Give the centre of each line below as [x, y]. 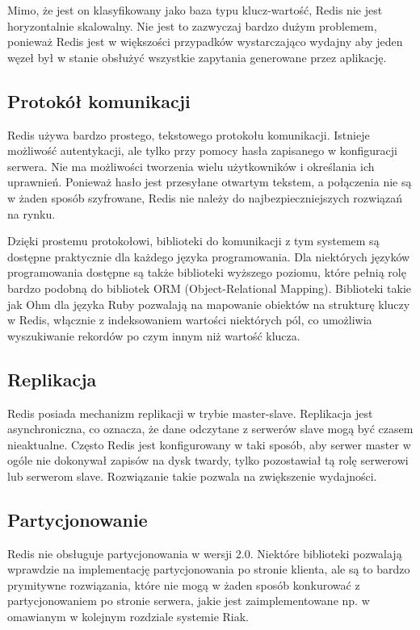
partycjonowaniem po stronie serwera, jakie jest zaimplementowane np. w [189, 601]
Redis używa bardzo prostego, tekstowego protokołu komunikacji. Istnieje [189, 134]
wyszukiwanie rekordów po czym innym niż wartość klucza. [154, 335]
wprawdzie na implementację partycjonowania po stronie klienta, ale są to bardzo [209, 569]
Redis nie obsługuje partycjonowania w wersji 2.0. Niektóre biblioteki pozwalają [205, 553]
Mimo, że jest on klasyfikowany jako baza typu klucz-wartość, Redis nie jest [195, 10]
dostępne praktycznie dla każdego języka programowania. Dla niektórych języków [209, 256]
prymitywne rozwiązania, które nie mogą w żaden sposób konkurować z [184, 584]
